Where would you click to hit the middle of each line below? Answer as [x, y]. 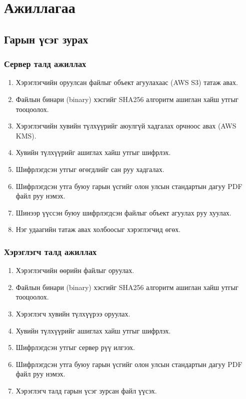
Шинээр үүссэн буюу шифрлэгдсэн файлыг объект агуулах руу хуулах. [123, 212]
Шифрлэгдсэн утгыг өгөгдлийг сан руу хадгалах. [90, 169]
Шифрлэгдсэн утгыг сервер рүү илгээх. [75, 347]
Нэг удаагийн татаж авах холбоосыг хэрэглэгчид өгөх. [98, 229]
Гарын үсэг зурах [46, 39]
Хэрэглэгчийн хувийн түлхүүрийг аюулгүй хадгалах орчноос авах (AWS [126, 126]
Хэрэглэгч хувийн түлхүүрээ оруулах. [73, 313]
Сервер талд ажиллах [45, 64]
